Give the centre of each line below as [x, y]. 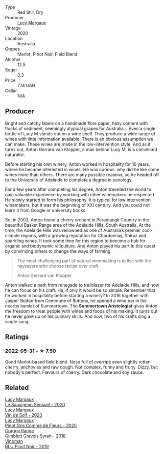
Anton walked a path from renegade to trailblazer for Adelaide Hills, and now [82, 285]
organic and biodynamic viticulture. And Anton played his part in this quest [80, 246]
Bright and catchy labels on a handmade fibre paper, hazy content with [77, 123]
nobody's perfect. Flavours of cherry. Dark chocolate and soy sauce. [75, 372]
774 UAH [26, 85]
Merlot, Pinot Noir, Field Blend [47, 54]
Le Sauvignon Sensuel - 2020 [35, 405]
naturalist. [15, 154]
